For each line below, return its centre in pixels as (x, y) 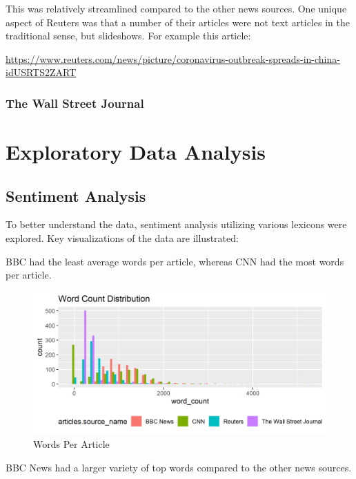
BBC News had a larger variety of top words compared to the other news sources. (179, 467)
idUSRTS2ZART (41, 72)
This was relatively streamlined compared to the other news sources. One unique (176, 8)
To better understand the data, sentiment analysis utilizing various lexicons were (176, 224)
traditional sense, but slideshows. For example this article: (128, 36)
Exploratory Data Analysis (136, 151)
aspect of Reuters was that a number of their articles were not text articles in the (178, 22)
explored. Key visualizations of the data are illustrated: (122, 237)
